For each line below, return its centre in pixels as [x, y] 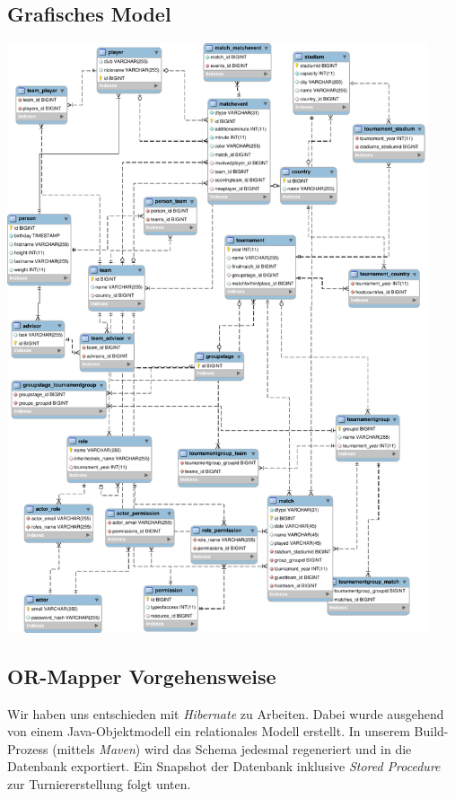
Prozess [28, 748]
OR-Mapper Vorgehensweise [142, 676]
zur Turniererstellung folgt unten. [99, 783]
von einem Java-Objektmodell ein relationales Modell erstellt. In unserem [209, 731]
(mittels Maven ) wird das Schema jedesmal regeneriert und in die [232, 748]
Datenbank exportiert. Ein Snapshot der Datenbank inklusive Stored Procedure [224, 766]
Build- [431, 731]
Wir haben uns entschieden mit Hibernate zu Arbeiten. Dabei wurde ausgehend [226, 713]
